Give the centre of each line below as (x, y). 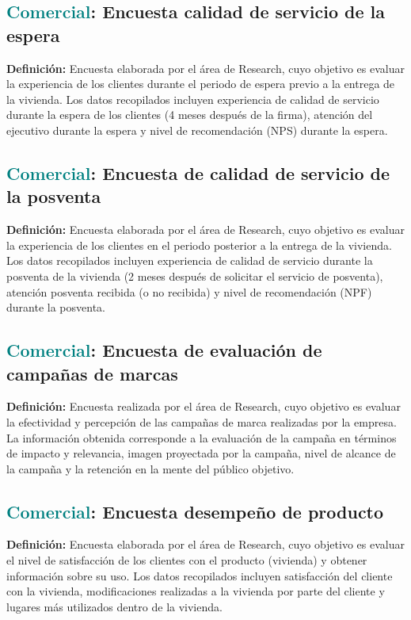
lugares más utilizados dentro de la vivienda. (114, 606)
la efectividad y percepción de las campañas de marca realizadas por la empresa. (202, 421)
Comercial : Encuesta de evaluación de (164, 350)
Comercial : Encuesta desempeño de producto (195, 511)
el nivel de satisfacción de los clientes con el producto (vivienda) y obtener (187, 560)
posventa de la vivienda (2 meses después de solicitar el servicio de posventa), (195, 276)
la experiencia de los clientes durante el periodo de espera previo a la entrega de (201, 84)
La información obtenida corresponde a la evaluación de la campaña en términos (202, 437)
